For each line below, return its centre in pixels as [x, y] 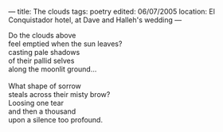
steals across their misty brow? [59, 94]
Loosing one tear [36, 103]
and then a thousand [42, 111]
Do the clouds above [42, 35]
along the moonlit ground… [53, 69]
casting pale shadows [44, 52]
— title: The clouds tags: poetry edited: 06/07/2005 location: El [111, 12]
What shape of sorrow [45, 86]
